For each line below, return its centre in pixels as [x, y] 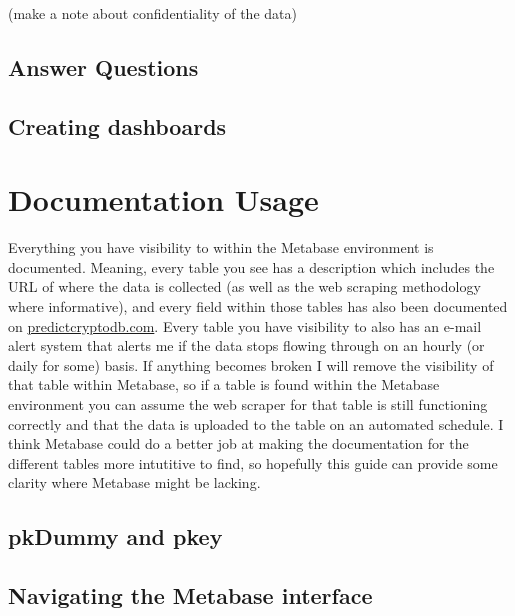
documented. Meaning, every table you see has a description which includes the [251, 266]
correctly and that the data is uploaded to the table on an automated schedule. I [256, 423]
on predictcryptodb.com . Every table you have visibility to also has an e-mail [245, 325]
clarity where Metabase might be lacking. [134, 482]
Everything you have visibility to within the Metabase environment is [221, 247]
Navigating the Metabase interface [190, 595]
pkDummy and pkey [115, 536]
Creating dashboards [117, 125]
